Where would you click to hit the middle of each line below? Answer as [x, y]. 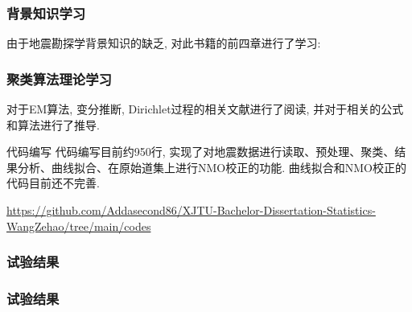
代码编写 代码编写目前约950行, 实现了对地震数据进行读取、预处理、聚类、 [201, 152]
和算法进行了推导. [53, 124]
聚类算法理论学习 [59, 78]
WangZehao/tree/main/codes [79, 226]
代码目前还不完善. [53, 183]
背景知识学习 [46, 12]
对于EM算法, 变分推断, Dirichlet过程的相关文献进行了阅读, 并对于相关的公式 [205, 109]
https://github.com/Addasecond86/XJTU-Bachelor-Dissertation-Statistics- [191, 210]
